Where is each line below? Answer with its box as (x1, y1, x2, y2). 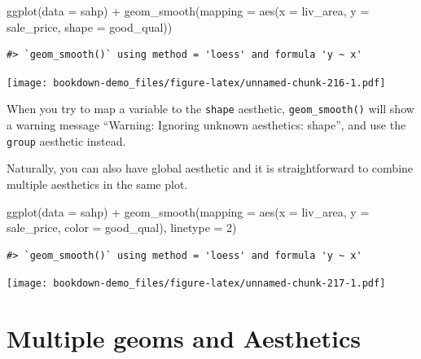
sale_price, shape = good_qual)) (7, 18, 173, 35)
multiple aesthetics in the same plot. (7, 175, 188, 192)
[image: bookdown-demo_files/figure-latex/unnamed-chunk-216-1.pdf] (7, 77, 386, 89)
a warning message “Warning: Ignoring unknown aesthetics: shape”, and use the (7, 116, 406, 134)
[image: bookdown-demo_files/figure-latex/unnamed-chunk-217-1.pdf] (7, 278, 386, 290)
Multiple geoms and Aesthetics (7, 322, 362, 355)
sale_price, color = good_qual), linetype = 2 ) (7, 219, 237, 236)
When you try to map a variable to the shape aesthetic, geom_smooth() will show (7, 100, 414, 117)
